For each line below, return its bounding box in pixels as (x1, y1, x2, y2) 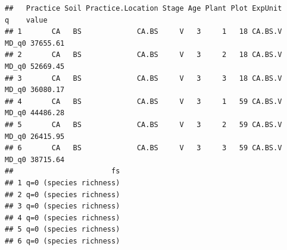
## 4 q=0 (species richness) (5, 213, 120, 222)
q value (5, 15, 48, 24)
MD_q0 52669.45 (5, 62, 65, 71)
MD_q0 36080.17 (5, 86, 65, 94)
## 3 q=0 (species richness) (5, 202, 120, 211)
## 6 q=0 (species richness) (5, 236, 120, 245)
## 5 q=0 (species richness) (5, 225, 120, 234)
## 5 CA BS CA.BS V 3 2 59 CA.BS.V (5, 120, 282, 129)
